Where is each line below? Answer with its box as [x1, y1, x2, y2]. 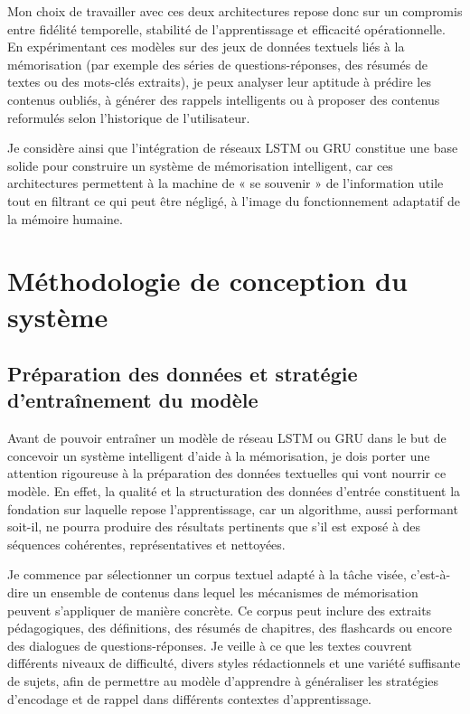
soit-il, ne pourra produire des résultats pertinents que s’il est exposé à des [7, 517, 421, 536]
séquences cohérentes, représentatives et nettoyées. [7, 534, 286, 553]
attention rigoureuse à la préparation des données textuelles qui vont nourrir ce [7, 464, 446, 483]
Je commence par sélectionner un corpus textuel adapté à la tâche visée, [7, 565, 407, 584]
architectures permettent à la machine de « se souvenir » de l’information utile [7, 174, 444, 193]
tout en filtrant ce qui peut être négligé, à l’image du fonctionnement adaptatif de [7, 191, 460, 210]
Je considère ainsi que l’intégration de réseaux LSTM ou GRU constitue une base [7, 138, 458, 157]
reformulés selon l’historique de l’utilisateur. [7, 108, 250, 127]
